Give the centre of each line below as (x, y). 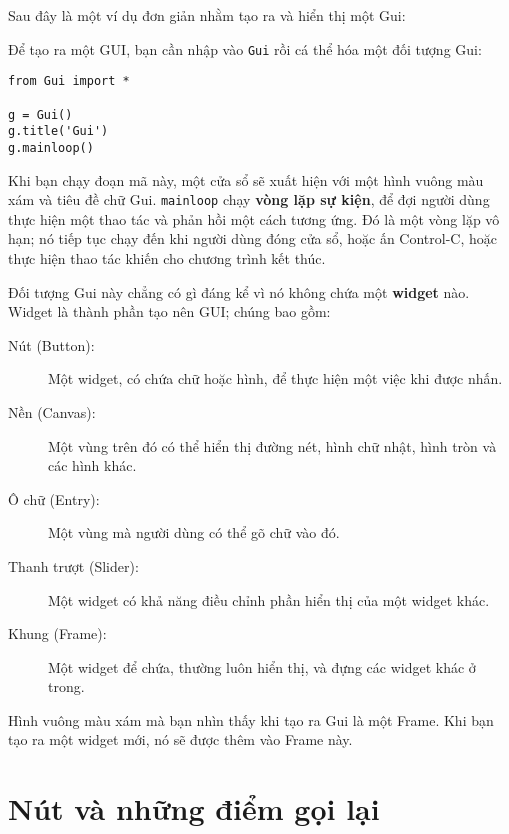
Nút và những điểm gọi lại (194, 808)
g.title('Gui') (58, 131)
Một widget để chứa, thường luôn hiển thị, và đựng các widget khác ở (262, 666)
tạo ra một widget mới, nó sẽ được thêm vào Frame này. (180, 739)
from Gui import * (69, 81)
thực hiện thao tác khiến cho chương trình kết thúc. (167, 257)
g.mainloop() (51, 147)
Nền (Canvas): (52, 411)
